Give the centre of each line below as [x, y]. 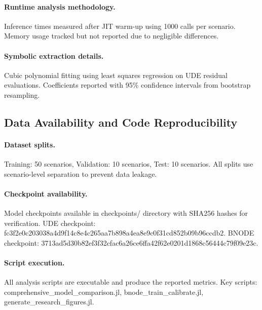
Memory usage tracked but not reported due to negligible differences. [111, 36]
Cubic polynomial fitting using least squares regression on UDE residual [116, 75]
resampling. [22, 94]
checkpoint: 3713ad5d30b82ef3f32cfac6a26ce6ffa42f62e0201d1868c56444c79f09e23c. [131, 242]
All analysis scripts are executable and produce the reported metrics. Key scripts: [131, 282]
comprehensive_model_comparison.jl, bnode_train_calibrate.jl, [104, 292]
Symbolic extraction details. [54, 55]
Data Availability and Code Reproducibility [121, 122]
